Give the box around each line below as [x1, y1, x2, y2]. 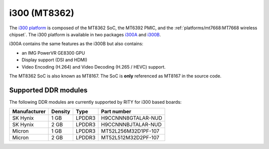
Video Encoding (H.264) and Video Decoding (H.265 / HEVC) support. [21, 64, 166, 70]
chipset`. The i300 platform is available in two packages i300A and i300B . [9, 31, 161, 37]
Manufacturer [12, 108, 46, 115]
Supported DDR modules [9, 86, 88, 94]
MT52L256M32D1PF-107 [101, 128, 159, 135]
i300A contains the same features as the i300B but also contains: [9, 41, 143, 47]
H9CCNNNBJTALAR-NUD [101, 121, 162, 128]
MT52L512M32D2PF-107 [101, 134, 159, 141]
